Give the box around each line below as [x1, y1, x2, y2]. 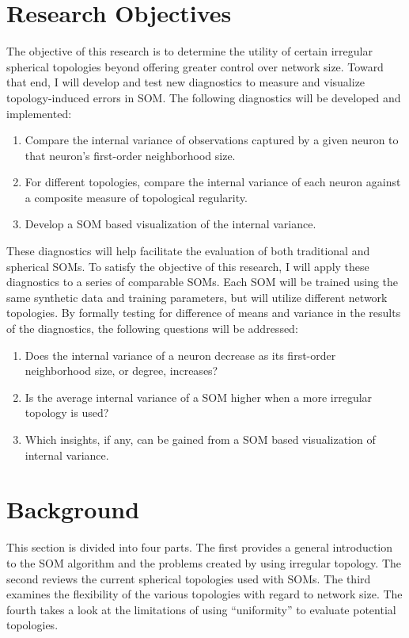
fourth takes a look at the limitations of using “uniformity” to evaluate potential [6, 601, 396, 617]
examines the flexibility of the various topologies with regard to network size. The [6, 586, 403, 602]
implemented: [6, 105, 72, 121]
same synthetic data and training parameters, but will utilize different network [6, 288, 388, 305]
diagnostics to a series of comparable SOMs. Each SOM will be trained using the [6, 273, 399, 290]
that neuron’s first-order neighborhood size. [25, 147, 236, 163]
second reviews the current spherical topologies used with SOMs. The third [6, 570, 371, 586]
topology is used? [25, 404, 109, 421]
